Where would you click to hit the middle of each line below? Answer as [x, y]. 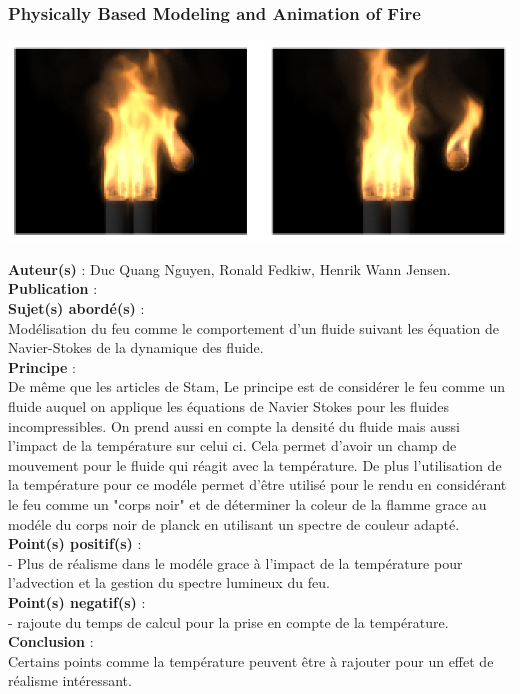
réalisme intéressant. [70, 680]
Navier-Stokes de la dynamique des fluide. [136, 347]
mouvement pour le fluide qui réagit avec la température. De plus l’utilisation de [255, 464]
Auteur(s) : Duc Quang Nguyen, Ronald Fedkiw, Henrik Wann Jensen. [229, 268]
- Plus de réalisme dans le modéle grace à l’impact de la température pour [235, 562]
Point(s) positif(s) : [75, 543]
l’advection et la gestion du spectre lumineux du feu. [169, 582]
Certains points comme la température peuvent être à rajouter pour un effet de [251, 660]
